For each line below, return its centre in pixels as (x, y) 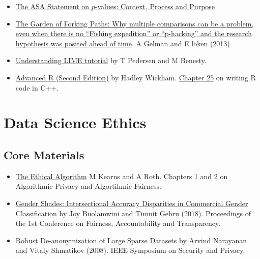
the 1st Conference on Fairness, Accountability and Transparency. (118, 223)
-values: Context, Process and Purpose (155, 6)
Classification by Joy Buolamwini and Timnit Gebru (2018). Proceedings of (133, 213)
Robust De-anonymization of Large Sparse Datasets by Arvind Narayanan (131, 240)
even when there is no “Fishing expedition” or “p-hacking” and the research (134, 33)
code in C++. (37, 87)
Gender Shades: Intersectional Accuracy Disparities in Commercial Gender (132, 203)
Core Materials (44, 154)
